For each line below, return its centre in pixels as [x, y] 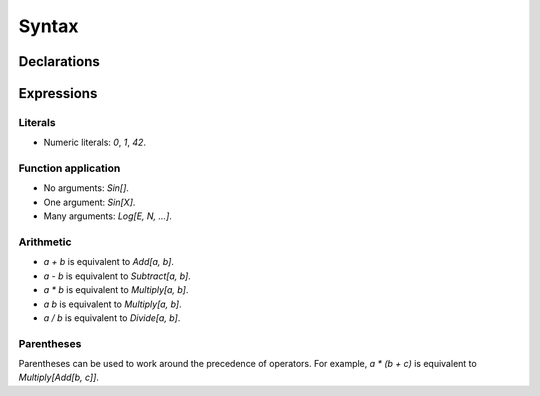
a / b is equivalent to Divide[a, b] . [112, 317]
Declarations [59, 61]
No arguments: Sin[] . [86, 188]
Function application [69, 168]
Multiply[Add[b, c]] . [59, 377]
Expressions [58, 93]
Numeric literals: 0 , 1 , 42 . [95, 142]
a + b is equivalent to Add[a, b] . [109, 262]
